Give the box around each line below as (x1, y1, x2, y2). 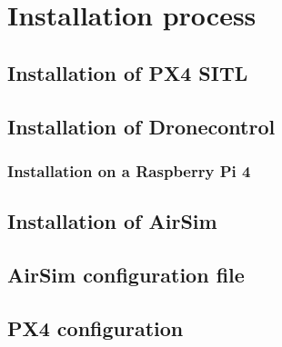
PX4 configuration (7, 313, 184, 342)
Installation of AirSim (7, 207, 217, 235)
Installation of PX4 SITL (7, 58, 248, 86)
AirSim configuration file (7, 260, 245, 288)
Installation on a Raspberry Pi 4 (7, 159, 251, 182)
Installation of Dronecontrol (7, 112, 276, 140)
